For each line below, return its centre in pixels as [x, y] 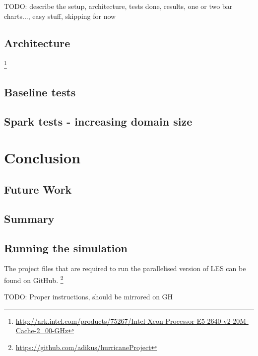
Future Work [38, 189]
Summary [29, 218]
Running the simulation [66, 248]
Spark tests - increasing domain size [98, 121]
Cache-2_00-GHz [42, 330]
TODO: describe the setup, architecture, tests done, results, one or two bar [118, 6]
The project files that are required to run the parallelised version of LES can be [125, 268]
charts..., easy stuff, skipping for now [60, 16]
